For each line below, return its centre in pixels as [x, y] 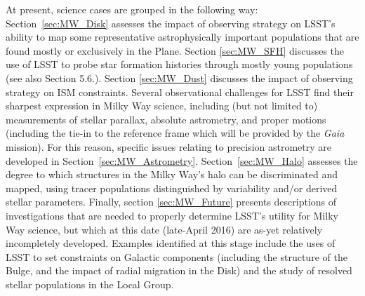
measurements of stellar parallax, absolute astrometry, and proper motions [166, 119]
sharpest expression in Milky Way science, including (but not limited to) [162, 106]
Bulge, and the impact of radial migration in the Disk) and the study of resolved [179, 270]
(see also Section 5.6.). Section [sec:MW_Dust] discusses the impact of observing [179, 78]
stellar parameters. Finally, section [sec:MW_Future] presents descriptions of [171, 202]
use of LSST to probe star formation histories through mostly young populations [179, 64]
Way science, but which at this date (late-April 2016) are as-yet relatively [164, 229]
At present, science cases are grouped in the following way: [132, 9]
